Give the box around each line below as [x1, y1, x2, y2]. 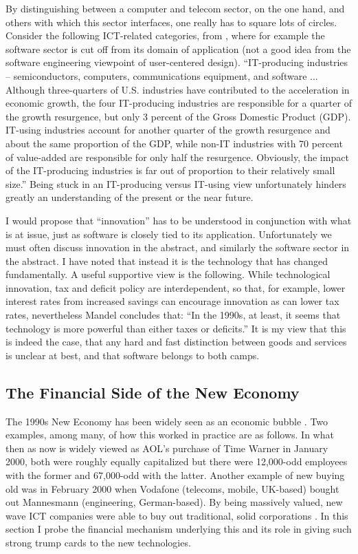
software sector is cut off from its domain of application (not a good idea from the [5, 41, 351, 56]
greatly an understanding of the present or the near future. [5, 190, 254, 204]
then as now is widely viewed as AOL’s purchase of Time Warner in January [5, 440, 328, 455]
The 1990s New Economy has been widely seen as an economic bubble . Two [5, 414, 328, 428]
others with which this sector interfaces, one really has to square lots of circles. [5, 14, 337, 29]
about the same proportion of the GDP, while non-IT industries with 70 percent [5, 136, 343, 150]
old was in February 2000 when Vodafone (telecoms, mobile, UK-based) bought [5, 481, 339, 496]
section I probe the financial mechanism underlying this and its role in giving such [5, 522, 352, 536]
